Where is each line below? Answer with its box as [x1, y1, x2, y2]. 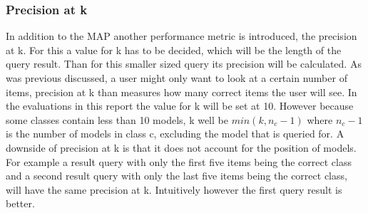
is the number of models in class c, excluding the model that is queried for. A [6, 126, 344, 141]
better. [6, 196, 35, 211]
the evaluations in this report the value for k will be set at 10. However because [6, 98, 354, 113]
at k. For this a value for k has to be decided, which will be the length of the [6, 42, 342, 57]
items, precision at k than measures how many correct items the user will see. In [6, 84, 357, 99]
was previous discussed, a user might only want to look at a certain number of [6, 71, 347, 85]
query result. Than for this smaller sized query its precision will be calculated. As [6, 56, 362, 71]
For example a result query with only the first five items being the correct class [6, 154, 352, 169]
